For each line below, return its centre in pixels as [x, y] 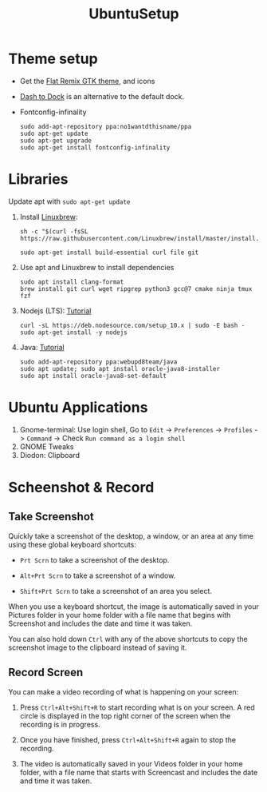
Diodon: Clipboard [50, 455]
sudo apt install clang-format [72, 282]
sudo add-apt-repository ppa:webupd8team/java [98, 362]
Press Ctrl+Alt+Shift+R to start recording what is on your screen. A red [137, 707]
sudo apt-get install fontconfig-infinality [95, 147]
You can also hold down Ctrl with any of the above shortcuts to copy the [128, 639]
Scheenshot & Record [81, 488]
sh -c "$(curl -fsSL [54, 231]
